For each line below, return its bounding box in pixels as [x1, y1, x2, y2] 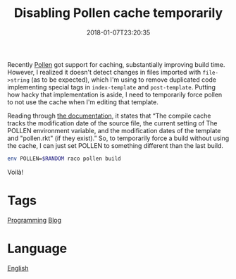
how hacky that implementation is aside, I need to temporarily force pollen [7, 90, 223, 99]
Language [7, 240, 68, 256]
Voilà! [7, 168, 24, 176]
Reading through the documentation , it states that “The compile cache [7, 111, 211, 120]
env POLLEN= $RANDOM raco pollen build [7, 155, 121, 162]
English [7, 263, 29, 272]
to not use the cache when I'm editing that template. [7, 97, 159, 106]
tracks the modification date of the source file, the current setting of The [7, 118, 218, 128]
